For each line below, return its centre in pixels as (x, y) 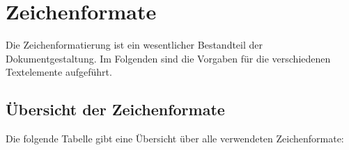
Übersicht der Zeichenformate (115, 109)
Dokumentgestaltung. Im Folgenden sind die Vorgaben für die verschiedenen (168, 58)
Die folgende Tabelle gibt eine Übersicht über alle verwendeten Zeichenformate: (175, 139)
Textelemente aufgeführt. (59, 72)
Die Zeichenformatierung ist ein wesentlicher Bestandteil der (134, 45)
